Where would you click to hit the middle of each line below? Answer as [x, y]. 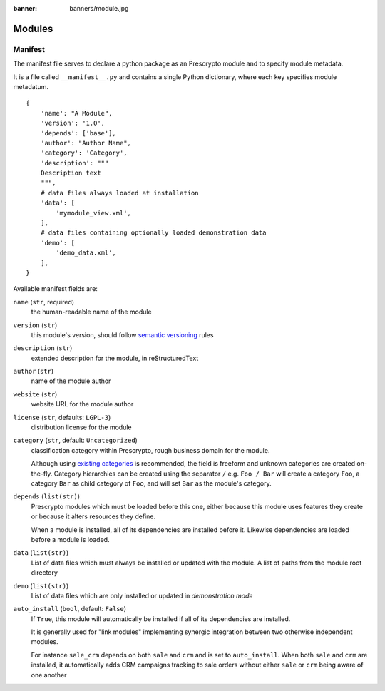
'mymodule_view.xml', [94, 213]
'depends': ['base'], [78, 133]
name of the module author [71, 381]
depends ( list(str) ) [47, 496]
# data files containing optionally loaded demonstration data [153, 233]
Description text [71, 173]
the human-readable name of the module [92, 312]
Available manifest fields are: [55, 289]
